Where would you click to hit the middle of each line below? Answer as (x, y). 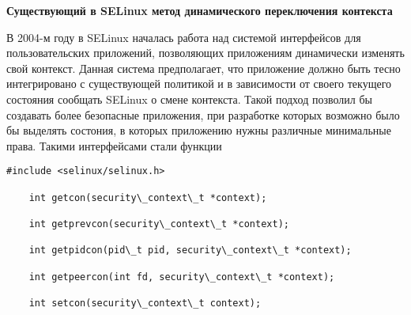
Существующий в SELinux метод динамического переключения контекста (200, 10)
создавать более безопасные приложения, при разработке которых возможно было (203, 114)
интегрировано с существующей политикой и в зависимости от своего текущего (199, 83)
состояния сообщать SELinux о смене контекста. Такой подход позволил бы (189, 99)
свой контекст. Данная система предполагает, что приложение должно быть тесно (204, 68)
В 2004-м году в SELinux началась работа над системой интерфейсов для (184, 37)
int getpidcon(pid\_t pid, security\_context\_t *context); (190, 250)
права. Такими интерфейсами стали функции (114, 145)
